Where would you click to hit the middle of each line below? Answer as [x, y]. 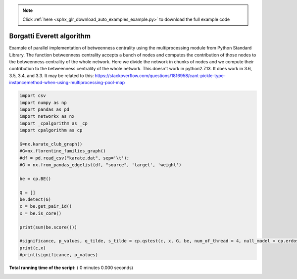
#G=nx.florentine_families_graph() [63, 151]
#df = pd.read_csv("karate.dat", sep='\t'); [74, 158]
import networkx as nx [47, 116]
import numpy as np [43, 102]
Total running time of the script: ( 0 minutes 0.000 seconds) [71, 268]
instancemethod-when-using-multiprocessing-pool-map [67, 83]
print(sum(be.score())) [49, 227]
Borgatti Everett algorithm [50, 36]
